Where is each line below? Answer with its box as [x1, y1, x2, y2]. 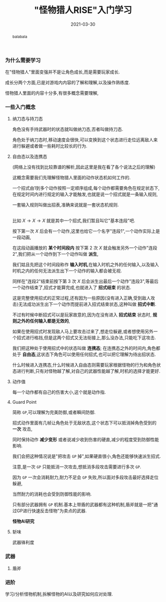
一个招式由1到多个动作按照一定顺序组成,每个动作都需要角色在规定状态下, [12, 185, 160, 191]
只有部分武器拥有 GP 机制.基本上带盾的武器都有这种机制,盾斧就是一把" [12, 501, 154, 508]
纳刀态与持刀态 [12, 116, 43, 122]
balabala [12, 34, 28, 39]
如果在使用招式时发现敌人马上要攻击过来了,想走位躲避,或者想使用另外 [12, 328, 154, 334]
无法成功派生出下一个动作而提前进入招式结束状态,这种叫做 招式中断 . [18, 301, 157, 307]
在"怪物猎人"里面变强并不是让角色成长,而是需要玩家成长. [5, 69, 120, 75]
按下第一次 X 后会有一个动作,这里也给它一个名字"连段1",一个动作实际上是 [12, 228, 160, 234]
